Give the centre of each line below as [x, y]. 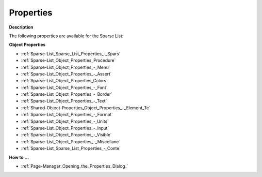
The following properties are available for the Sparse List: [66, 36]
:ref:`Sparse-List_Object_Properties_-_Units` [65, 121]
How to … [19, 157]
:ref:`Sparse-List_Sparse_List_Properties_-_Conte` [71, 148]
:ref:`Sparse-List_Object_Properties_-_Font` [64, 88]
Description [21, 27]
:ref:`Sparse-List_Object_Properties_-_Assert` [66, 74]
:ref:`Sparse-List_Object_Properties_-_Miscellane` [71, 141]
